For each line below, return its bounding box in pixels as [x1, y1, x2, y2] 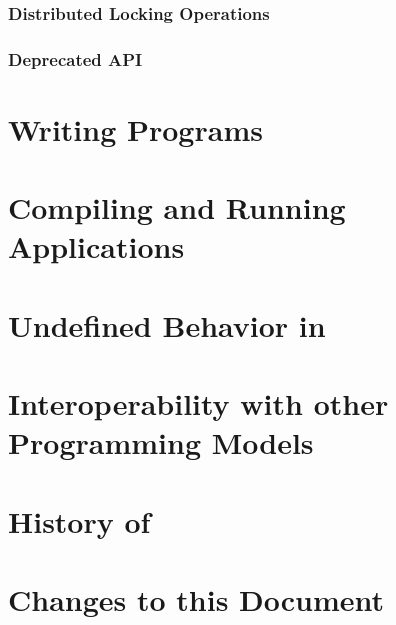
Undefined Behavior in [8, 304, 326, 345]
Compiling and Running [8, 187, 346, 228]
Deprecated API [8, 46, 143, 71]
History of [8, 500, 151, 541]
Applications [8, 226, 185, 267]
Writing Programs [8, 108, 263, 149]
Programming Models [8, 422, 314, 463]
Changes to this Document [8, 579, 385, 620]
